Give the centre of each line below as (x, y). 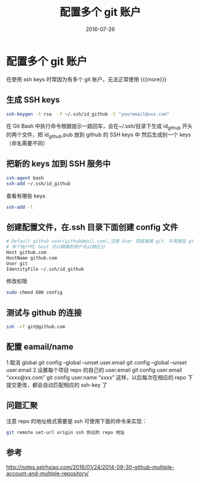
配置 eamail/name (40, 347)
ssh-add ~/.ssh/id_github (38, 184)
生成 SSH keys (33, 100)
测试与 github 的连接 (44, 312)
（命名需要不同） (27, 143)
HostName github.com (32, 258)
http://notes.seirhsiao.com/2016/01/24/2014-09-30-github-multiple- (90, 467)
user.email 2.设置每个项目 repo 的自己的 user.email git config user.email (94, 370)
